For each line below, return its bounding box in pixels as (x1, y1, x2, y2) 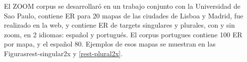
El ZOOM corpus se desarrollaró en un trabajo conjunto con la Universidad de (4, 1, 241, 11)
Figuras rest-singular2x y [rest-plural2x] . (4, 48, 123, 58)
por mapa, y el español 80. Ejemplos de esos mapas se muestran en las (4, 39, 216, 49)
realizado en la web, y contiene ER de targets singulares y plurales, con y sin (4, 20, 235, 30)
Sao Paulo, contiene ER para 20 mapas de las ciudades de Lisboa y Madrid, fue (4, 10, 244, 20)
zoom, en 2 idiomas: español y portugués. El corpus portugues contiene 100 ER (4, 29, 243, 39)
